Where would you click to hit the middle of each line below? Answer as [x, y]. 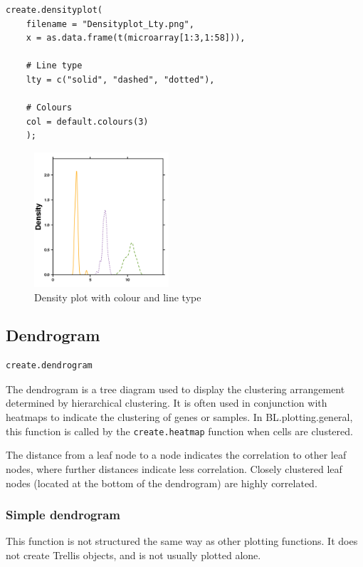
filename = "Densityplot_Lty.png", [110, 24]
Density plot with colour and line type [118, 297]
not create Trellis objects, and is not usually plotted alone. [133, 555]
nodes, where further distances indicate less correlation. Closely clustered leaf [174, 468]
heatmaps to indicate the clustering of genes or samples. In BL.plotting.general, [179, 417]
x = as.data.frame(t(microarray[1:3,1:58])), [136, 38]
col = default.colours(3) [87, 121]
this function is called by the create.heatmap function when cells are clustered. [179, 431]
